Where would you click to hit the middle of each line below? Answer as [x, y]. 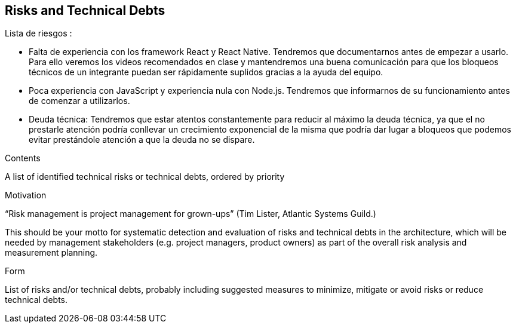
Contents [23, 158]
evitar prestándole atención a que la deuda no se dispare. [142, 140]
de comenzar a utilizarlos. [79, 101]
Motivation [26, 195]
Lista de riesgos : [39, 33]
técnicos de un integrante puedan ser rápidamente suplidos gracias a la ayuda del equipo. [206, 72]
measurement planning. [51, 253]
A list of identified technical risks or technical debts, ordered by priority [145, 177]
